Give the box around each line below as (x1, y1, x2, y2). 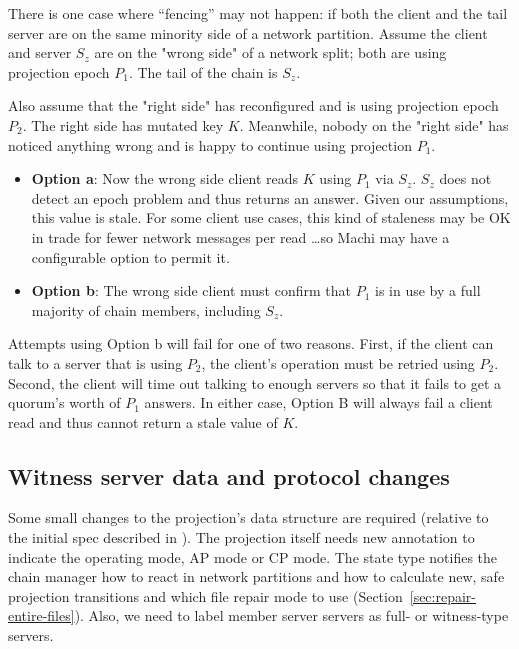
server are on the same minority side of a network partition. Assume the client (8, 22, 488, 43)
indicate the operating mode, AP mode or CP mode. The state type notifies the (8, 546, 498, 567)
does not (439, 168, 492, 189)
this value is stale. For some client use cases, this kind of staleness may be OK (31, 207, 511, 228)
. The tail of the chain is (128, 61, 278, 82)
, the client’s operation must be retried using (201, 352, 475, 373)
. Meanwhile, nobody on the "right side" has (239, 114, 509, 135)
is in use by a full (374, 280, 481, 301)
